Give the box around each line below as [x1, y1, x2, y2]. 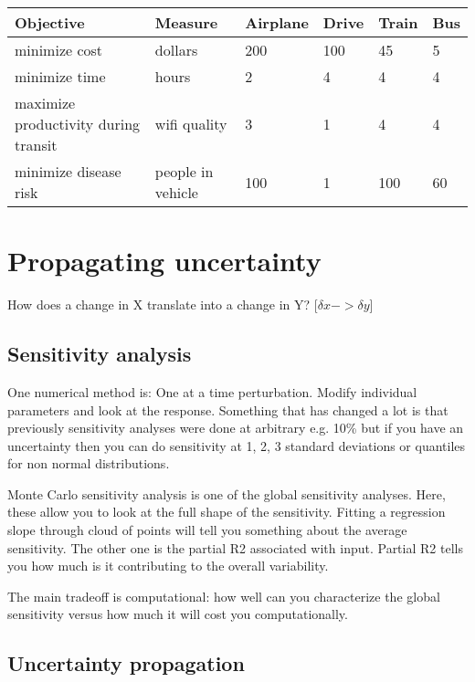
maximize [15, 92, 76, 113]
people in [154, 161, 214, 182]
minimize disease [15, 161, 121, 182]
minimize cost [15, 39, 103, 60]
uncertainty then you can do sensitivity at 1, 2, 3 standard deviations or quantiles [7, 435, 466, 455]
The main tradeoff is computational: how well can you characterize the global [7, 586, 440, 605]
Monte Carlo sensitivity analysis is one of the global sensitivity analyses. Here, [7, 484, 446, 503]
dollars [154, 39, 198, 60]
